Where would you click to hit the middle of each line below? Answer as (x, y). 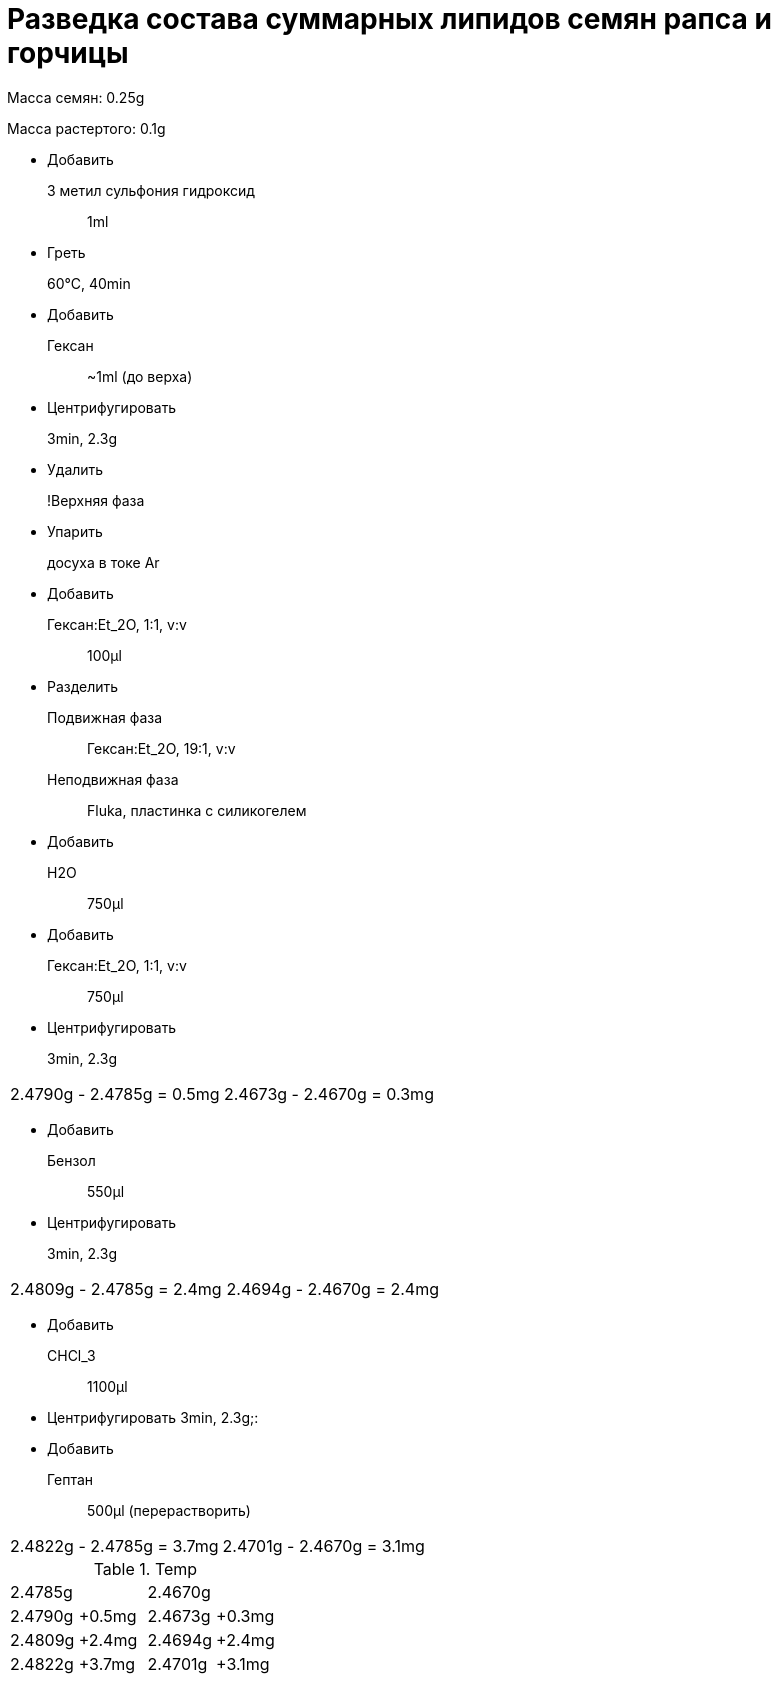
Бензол (71, 1160)
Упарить (75, 531)
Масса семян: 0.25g (76, 97)
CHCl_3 (71, 1355)
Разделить (83, 686)
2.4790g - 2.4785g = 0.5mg (115, 1093)
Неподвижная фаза (113, 779)
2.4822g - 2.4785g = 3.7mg (114, 1545)
